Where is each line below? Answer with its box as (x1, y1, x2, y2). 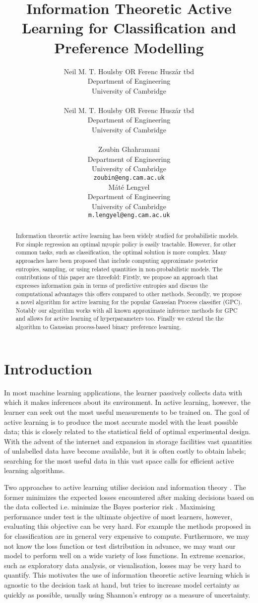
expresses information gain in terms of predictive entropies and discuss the (15, 281, 208, 289)
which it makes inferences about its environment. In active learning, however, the (4, 397, 251, 407)
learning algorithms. (4, 465, 65, 476)
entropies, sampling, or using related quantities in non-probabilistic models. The (15, 264, 223, 273)
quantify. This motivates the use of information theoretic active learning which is (4, 570, 250, 580)
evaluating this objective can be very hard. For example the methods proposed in (4, 521, 251, 531)
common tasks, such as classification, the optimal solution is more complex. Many (15, 248, 227, 256)
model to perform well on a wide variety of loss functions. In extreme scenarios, (4, 550, 246, 561)
